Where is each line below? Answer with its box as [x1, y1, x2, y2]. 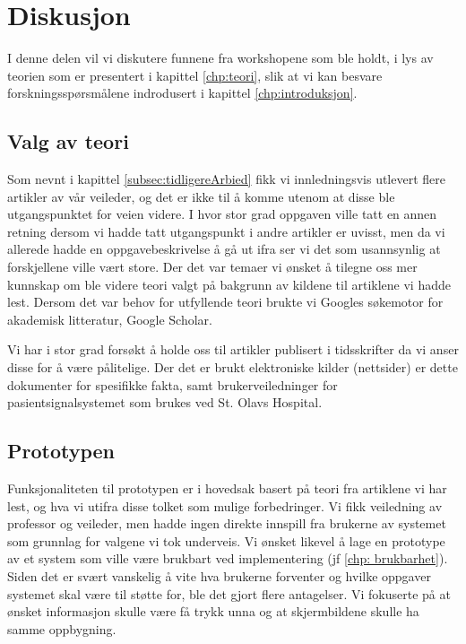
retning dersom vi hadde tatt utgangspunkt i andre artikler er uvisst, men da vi [7, 222, 445, 240]
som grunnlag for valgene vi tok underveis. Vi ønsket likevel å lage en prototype [7, 531, 445, 550]
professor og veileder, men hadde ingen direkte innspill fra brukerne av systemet [7, 514, 446, 533]
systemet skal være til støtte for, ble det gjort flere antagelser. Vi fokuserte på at [7, 584, 451, 603]
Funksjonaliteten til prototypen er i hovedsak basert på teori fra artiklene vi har [7, 479, 447, 498]
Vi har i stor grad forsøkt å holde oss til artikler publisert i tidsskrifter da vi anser [7, 340, 459, 359]
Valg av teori [7, 127, 129, 155]
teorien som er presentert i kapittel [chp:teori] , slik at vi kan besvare [7, 65, 383, 84]
